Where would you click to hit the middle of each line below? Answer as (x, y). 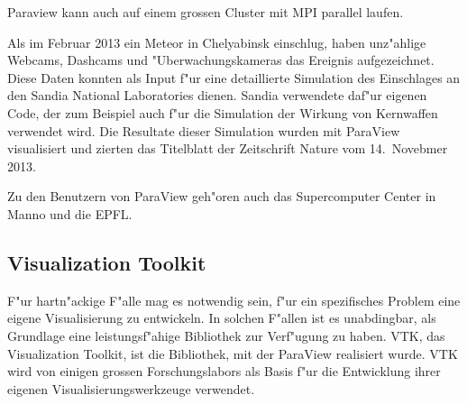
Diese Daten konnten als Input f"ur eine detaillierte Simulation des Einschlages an (234, 77)
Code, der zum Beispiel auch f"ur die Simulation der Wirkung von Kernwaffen (223, 112)
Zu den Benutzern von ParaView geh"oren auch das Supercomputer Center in (222, 196)
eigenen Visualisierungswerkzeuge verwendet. (131, 388)
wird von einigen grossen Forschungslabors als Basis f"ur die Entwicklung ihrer (224, 371)
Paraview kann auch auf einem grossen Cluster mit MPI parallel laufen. (206, 12)
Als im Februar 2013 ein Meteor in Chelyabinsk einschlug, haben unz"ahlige (217, 42)
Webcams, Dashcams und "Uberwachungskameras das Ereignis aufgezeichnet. (221, 60)
